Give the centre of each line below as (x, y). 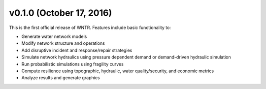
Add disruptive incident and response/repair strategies (77, 50)
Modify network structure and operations (63, 43)
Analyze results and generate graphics (61, 78)
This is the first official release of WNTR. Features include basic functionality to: (90, 28)
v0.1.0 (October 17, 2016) (61, 13)
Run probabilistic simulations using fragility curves (73, 64)
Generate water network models (54, 36)
